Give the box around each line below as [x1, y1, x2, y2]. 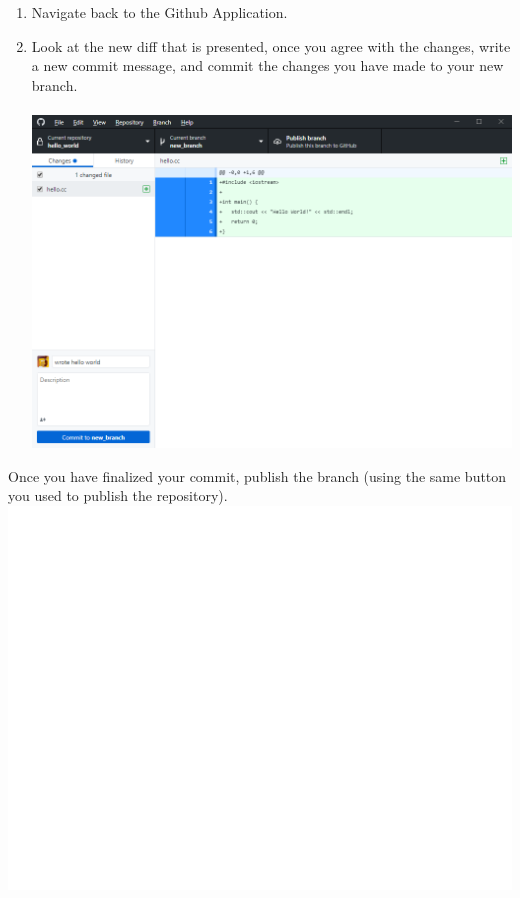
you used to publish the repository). [8, 485, 228, 506]
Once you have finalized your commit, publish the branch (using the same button [8, 465, 507, 486]
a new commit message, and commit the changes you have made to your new [31, 55, 504, 76]
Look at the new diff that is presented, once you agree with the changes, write [31, 35, 511, 56]
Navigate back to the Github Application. [31, 2, 288, 22]
